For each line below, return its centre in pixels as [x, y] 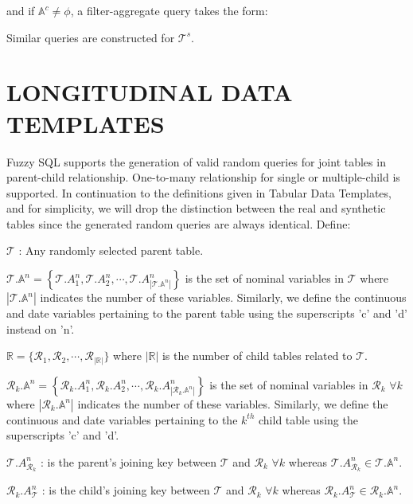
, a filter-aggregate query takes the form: [169, 10]
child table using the [308, 419]
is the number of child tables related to [257, 356]
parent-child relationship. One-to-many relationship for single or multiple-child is [203, 177]
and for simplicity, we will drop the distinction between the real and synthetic [196, 208]
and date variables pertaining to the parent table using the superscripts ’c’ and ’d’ [207, 313]
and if [21, 10]
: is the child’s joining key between [126, 490]
